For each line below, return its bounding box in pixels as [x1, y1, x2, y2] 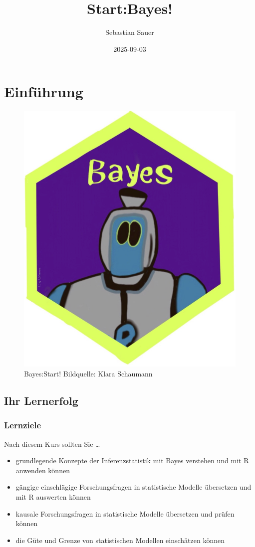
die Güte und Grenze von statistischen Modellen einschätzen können [15, 535, 225, 545]
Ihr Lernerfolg [4, 393, 78, 408]
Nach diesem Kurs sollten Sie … [4, 438, 100, 449]
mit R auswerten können [15, 492, 91, 502]
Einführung [4, 81, 83, 102]
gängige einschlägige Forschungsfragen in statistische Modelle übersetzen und [15, 482, 252, 492]
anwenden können [15, 465, 70, 475]
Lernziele [4, 419, 41, 431]
